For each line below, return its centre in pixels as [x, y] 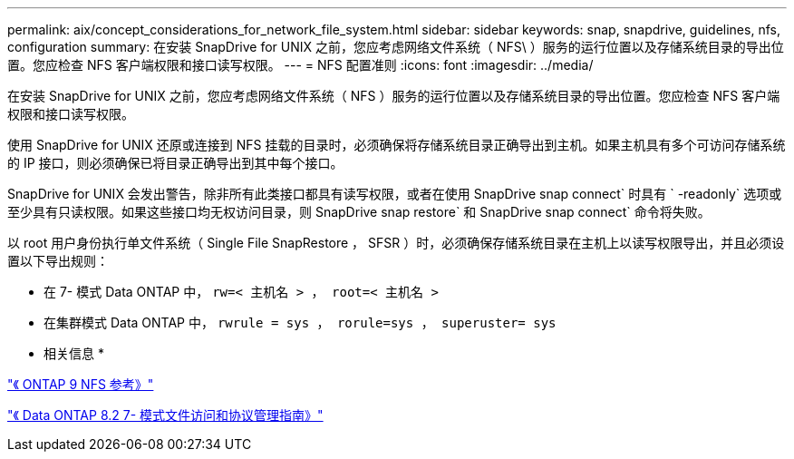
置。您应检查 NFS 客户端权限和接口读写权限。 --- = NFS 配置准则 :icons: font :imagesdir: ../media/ [300, 65]
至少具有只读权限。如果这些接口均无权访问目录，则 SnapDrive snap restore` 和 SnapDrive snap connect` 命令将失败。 [359, 212]
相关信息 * [74, 353]
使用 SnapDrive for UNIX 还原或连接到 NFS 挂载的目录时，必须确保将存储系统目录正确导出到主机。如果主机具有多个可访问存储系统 [397, 145]
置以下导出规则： [58, 261]
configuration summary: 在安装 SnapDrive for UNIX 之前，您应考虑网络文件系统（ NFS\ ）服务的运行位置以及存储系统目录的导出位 [396, 47]
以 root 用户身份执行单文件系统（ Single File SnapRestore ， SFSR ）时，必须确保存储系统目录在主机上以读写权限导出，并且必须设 [396, 243]
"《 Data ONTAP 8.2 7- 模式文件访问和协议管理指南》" [165, 415]
